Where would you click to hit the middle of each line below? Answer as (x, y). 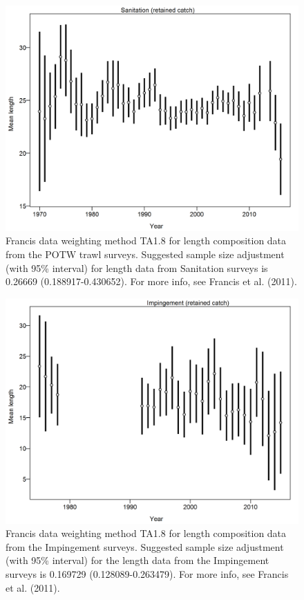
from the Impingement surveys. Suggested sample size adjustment (145, 546)
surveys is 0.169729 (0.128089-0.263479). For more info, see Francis (147, 574)
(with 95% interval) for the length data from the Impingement (137, 560)
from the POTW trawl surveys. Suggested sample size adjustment (145, 254)
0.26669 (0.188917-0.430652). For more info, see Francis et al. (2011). (151, 281)
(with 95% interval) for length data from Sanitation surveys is (137, 267)
